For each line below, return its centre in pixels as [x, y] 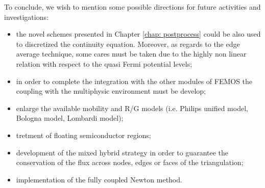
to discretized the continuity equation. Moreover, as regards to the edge [128, 44]
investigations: [26, 17]
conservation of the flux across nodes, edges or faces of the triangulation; [130, 162]
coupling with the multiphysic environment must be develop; [111, 91]
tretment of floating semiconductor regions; [83, 135]
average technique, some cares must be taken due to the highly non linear [131, 54]
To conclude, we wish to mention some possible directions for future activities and [132, 7]
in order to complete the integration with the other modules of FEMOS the [134, 81]
